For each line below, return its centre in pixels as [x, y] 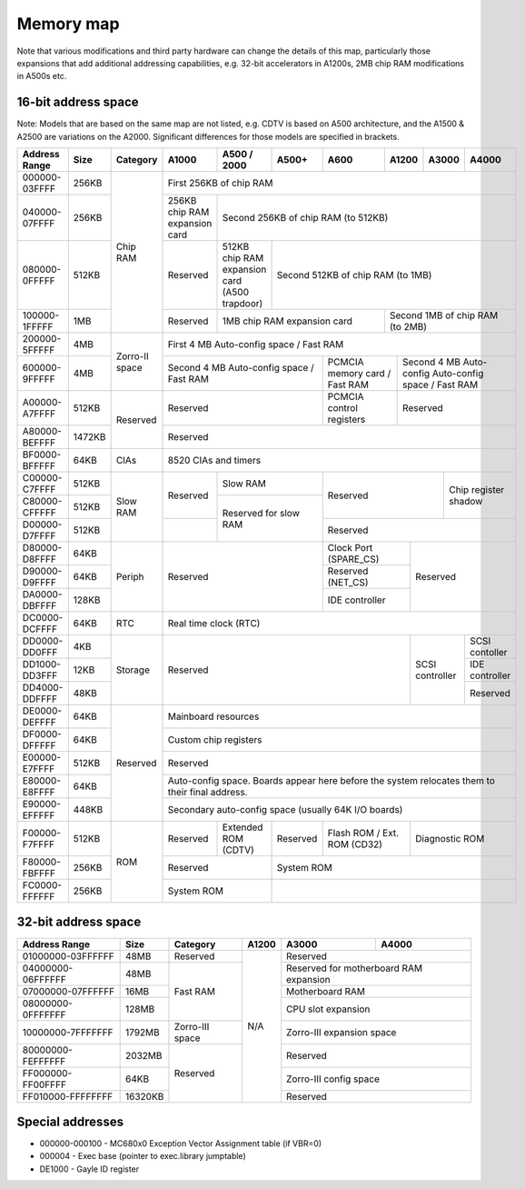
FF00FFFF [45, 1084]
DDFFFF [40, 699]
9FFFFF [39, 379]
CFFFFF [39, 513]
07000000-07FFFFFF [69, 991]
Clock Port [350, 548]
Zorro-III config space [333, 1079]
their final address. [208, 793]
